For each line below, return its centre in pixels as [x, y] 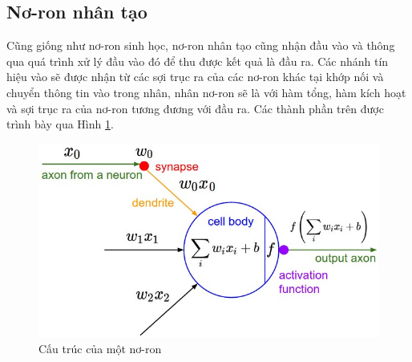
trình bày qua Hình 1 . [60, 124]
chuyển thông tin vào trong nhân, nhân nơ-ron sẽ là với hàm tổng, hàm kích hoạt [206, 92]
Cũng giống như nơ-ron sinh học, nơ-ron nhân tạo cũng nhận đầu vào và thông [201, 45]
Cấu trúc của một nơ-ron [100, 349]
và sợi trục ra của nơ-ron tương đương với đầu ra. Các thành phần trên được [195, 108]
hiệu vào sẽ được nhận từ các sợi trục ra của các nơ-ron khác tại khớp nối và [195, 77]
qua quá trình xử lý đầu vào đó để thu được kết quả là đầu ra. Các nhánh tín [198, 61]
